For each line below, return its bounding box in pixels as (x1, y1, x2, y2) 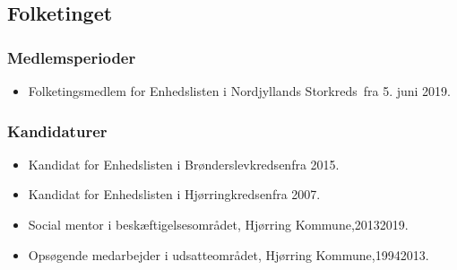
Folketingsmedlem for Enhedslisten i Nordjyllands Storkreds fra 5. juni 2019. (28, 82, 452, 100)
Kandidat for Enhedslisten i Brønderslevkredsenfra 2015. (28, 154, 340, 173)
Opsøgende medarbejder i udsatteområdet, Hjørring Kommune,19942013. (28, 245, 429, 264)
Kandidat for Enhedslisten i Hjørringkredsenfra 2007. (28, 185, 321, 204)
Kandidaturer (7, 119, 108, 142)
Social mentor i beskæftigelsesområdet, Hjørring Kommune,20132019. (28, 215, 409, 233)
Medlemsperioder (7, 46, 136, 68)
